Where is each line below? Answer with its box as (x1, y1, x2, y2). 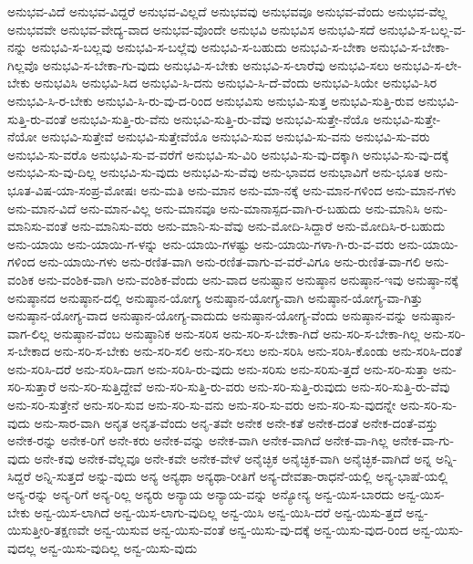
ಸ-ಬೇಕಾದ (7, 341, 50, 360)
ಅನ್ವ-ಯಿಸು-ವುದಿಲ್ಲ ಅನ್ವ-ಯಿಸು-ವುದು (39, 538, 198, 557)
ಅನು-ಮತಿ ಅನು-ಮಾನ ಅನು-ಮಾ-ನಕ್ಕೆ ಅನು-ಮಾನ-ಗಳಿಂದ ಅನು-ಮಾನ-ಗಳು (140, 180, 457, 199)
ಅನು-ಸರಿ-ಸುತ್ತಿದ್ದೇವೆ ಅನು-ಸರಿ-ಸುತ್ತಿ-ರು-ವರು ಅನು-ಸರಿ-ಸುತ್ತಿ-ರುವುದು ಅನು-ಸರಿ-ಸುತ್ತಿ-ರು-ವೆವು (59, 377, 450, 396)
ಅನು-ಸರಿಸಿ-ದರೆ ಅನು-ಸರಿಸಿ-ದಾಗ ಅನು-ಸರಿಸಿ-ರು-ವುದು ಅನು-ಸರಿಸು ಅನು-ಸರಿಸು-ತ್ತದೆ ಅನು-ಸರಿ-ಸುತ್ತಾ (7, 359, 429, 378)
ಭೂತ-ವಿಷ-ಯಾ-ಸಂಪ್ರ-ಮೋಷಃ (7, 180, 137, 199)
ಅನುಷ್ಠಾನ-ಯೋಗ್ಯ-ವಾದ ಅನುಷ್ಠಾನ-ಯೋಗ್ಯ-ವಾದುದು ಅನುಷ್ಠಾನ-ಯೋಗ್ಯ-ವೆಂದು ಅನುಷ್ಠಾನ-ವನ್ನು (7, 306, 407, 325)
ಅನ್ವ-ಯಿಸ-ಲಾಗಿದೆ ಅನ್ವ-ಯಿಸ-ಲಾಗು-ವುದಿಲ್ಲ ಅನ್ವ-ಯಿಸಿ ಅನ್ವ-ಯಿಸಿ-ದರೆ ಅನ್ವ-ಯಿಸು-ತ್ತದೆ (34, 502, 402, 521)
